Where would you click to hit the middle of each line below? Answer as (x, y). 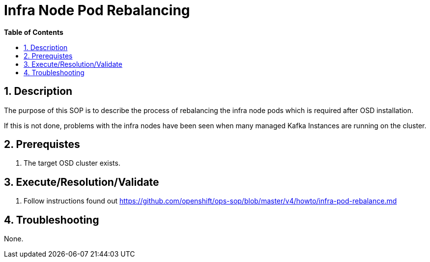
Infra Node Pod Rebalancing (97, 10)
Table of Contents (34, 32)
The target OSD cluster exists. (72, 163)
